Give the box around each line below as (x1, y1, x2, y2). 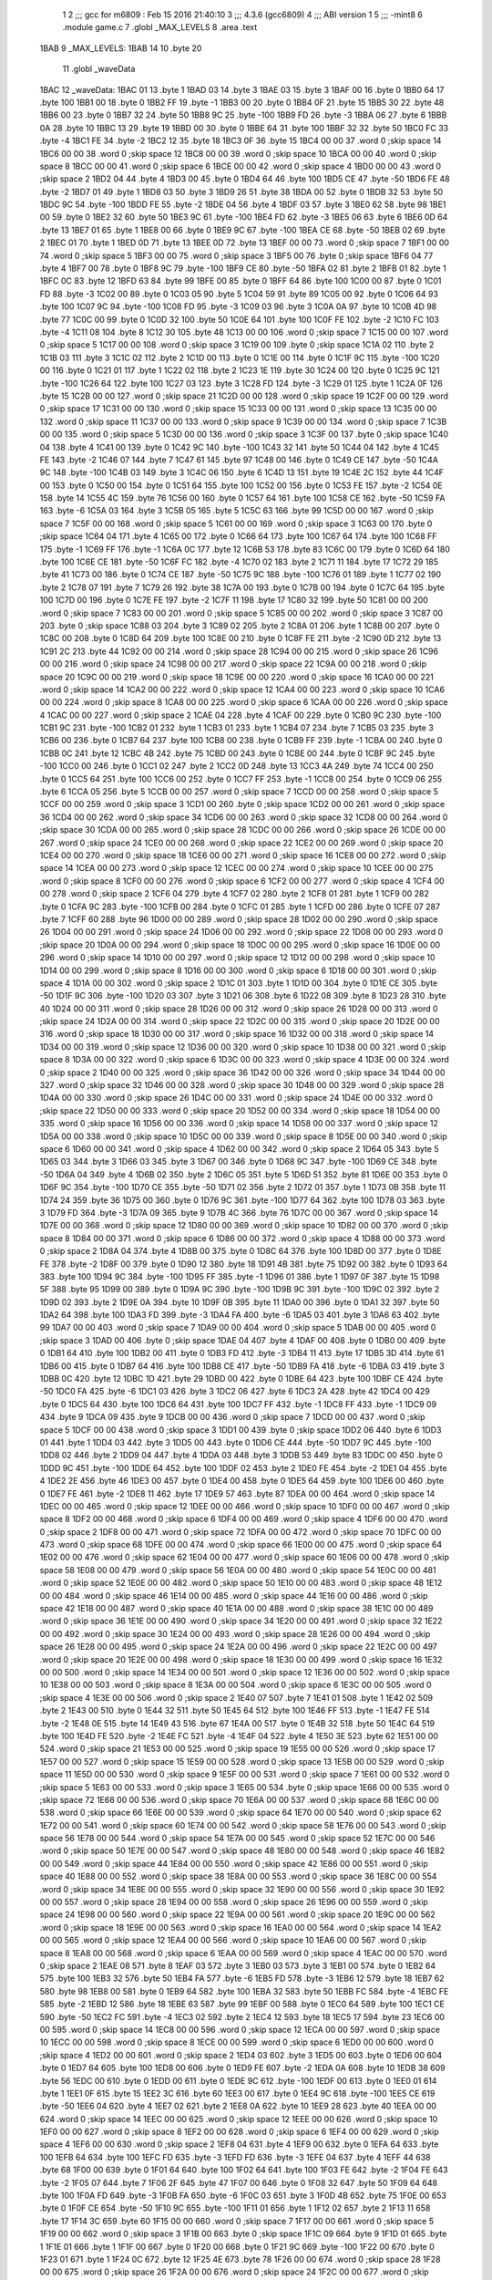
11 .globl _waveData (62, 64, 136, 75)
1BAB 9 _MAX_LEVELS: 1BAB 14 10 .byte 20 (39, 42, 202, 54)
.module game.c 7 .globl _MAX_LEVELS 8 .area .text (62, 22, 258, 33)
